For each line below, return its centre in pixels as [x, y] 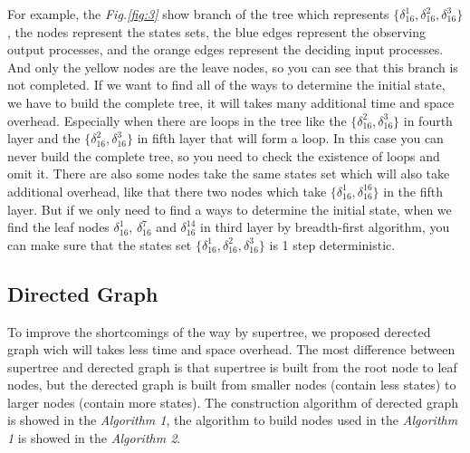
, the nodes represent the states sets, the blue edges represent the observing [217, 31]
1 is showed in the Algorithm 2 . [94, 438]
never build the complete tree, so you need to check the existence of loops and [224, 155]
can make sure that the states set [100, 244]
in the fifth [413, 191]
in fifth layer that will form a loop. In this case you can [290, 138]
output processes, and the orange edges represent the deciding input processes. [225, 49]
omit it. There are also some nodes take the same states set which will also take [229, 173]
